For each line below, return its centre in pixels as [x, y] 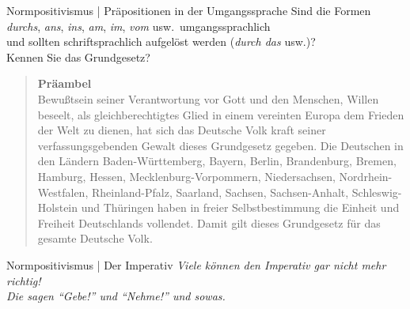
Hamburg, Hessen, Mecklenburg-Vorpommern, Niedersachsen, [186, 176]
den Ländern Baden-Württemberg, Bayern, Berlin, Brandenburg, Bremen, [217, 161]
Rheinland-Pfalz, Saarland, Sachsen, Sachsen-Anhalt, [220, 192]
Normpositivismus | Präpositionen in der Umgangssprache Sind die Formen [189, 10]
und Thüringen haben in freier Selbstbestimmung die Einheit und [240, 207]
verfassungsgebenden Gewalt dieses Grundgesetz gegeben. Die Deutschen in [220, 145]
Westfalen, [63, 192]
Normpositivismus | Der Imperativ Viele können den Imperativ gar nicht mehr [196, 264]
